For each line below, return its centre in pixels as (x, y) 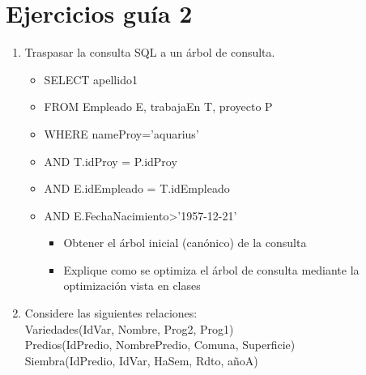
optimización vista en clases (132, 286)
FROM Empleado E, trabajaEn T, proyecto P (158, 107)
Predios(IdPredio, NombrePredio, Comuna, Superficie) (160, 345)
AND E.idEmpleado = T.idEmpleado (137, 188)
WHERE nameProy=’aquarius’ (121, 133)
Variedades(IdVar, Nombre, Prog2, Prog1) (129, 328)
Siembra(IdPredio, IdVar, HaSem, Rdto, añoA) (141, 360)
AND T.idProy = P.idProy (111, 161)
